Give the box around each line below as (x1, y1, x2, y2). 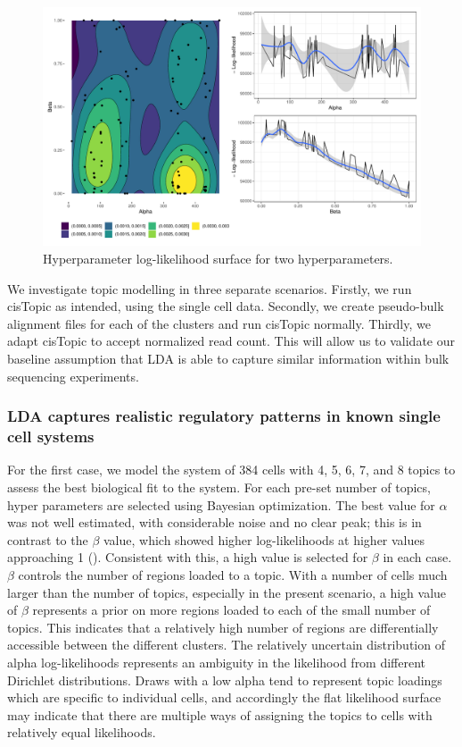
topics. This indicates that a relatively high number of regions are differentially (7, 617, 439, 636)
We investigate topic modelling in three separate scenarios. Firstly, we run (7, 279, 412, 298)
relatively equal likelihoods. (7, 723, 156, 742)
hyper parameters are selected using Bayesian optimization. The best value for (7, 495, 435, 514)
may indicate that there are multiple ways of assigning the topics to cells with (7, 705, 433, 724)
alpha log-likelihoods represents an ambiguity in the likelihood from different (7, 652, 426, 671)
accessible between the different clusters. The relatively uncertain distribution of (7, 635, 445, 654)
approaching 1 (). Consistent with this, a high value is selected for (7, 548, 368, 567)
